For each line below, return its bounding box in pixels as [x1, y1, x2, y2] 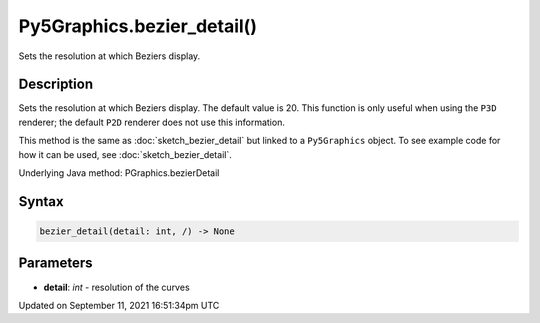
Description [18, 76, 94, 93]
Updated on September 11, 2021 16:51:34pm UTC [18, 299, 220, 311]
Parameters [18, 255, 93, 272]
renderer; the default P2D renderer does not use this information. [18, 116, 285, 128]
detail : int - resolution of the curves [43, 281, 190, 293]
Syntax [18, 193, 64, 210]
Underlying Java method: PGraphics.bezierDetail [18, 167, 220, 179]
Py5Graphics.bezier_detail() [18, 15, 257, 37]
